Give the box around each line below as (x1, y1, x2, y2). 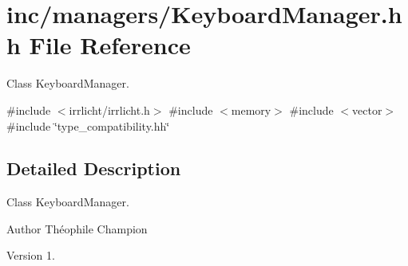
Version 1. (6, 247, 55, 264)
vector (352, 101, 382, 118)
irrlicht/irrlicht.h (69, 101, 150, 118)
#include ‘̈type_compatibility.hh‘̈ (6, 117, 170, 134)
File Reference (29, 29, 191, 61)
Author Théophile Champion (6, 220, 148, 237)
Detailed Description (6, 156, 181, 181)
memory (231, 101, 271, 118)
